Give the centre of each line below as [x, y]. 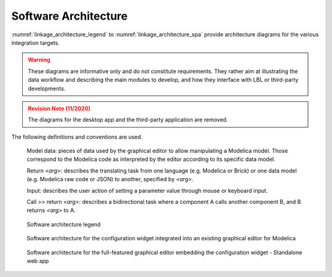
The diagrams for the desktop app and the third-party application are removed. [128, 120]
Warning [39, 60]
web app [38, 260]
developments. [47, 88]
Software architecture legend [64, 224]
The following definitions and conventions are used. [77, 137]
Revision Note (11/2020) [59, 108]
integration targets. [35, 42]
